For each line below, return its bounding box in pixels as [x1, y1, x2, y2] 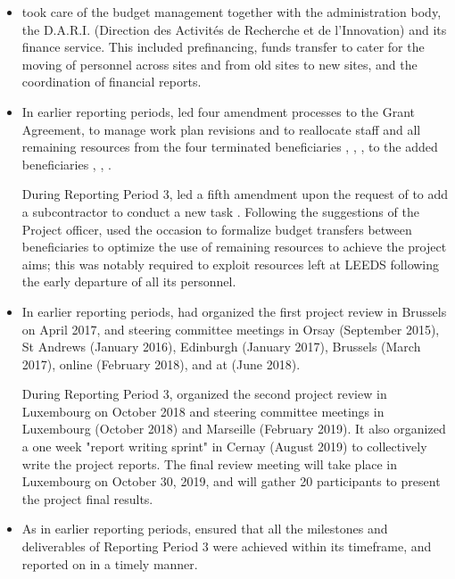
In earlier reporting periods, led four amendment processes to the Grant [21, 102, 415, 120]
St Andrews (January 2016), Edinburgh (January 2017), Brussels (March [21, 337, 421, 356]
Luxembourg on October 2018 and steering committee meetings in [21, 401, 385, 420]
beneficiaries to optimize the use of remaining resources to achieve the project [21, 237, 447, 256]
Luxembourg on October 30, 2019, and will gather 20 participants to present [21, 472, 441, 491]
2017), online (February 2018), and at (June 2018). [21, 354, 301, 373]
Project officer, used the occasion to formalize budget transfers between [21, 219, 412, 238]
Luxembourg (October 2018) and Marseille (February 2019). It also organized [21, 419, 446, 438]
